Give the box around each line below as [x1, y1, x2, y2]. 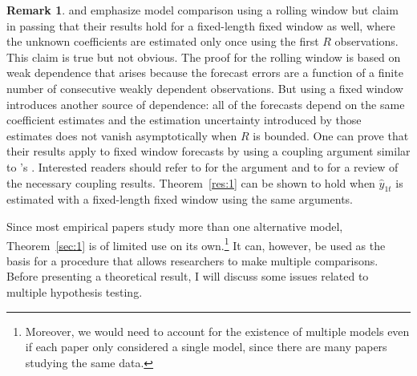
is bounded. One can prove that [253, 127, 409, 144]
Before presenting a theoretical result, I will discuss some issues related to [6, 268, 369, 285]
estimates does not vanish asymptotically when [6, 127, 237, 144]
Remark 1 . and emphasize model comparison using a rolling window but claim [6, 2, 399, 18]
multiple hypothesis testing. [6, 283, 143, 300]
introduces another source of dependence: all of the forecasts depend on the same [6, 95, 405, 112]
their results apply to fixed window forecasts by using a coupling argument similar [6, 143, 411, 160]
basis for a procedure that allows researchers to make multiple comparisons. [6, 252, 379, 269]
